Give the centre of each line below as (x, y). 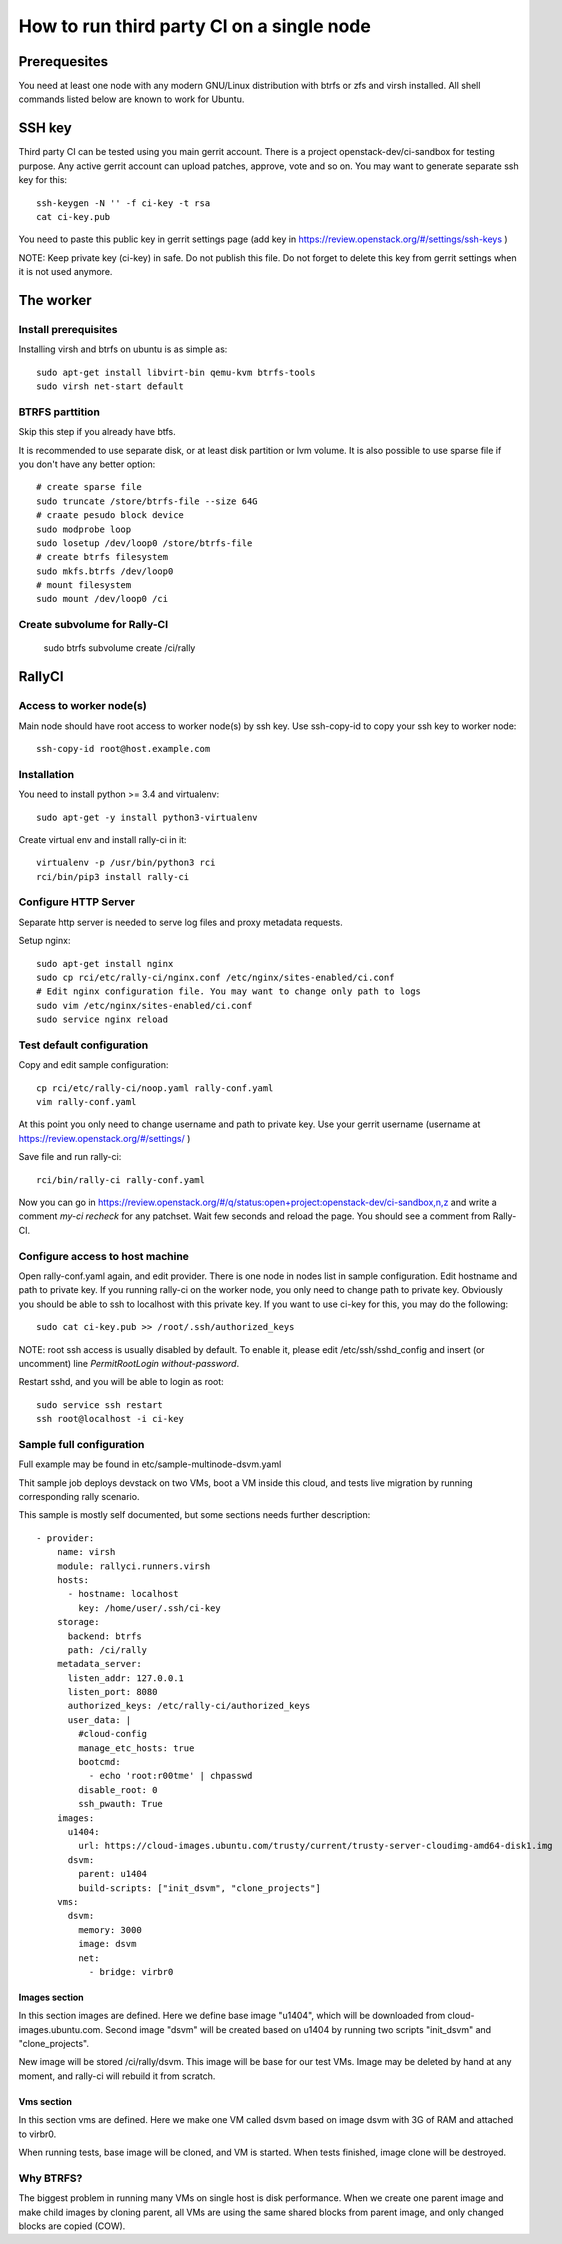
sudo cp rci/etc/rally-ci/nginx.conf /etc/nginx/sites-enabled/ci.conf (215, 977)
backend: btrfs (104, 1636)
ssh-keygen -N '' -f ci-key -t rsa (123, 203)
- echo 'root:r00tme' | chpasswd (170, 1776)
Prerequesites (63, 61)
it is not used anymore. (65, 272)
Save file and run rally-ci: (70, 1157)
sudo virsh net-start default (110, 386)
